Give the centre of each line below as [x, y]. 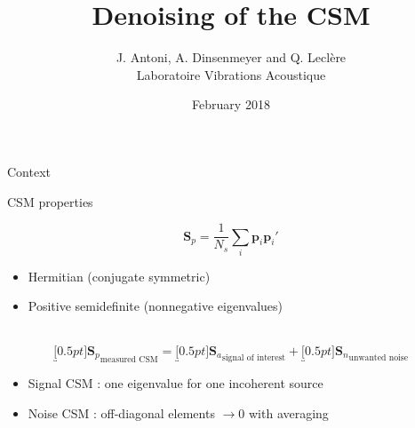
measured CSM [129, 359]
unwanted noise [378, 357]
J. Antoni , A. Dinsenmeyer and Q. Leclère [231, 57]
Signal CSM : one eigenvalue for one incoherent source [176, 382]
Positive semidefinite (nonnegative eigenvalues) [156, 306]
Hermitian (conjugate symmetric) [119, 276]
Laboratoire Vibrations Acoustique [231, 74]
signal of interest [254, 357]
